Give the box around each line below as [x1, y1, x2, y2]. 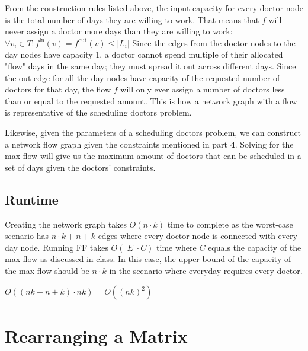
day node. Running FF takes [5, 241, 108, 253]
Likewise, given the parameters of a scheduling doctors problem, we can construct [5, 126, 301, 138]
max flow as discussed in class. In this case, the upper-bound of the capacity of [5, 253, 291, 265]
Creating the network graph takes [5, 218, 127, 230]
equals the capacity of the [208, 241, 301, 253]
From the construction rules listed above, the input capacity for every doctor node [5, 2, 303, 14]
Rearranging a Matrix [5, 323, 188, 347]
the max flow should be [5, 264, 89, 276]
